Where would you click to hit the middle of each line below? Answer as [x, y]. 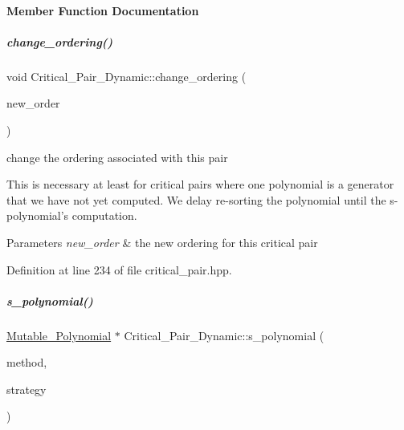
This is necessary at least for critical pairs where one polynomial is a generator [200, 184]
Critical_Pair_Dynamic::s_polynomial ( [224, 335]
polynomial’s [38, 215]
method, [27, 362]
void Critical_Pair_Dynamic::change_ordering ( [127, 76]
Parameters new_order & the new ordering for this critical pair [162, 242]
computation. [104, 215]
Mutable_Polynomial [59, 335]
